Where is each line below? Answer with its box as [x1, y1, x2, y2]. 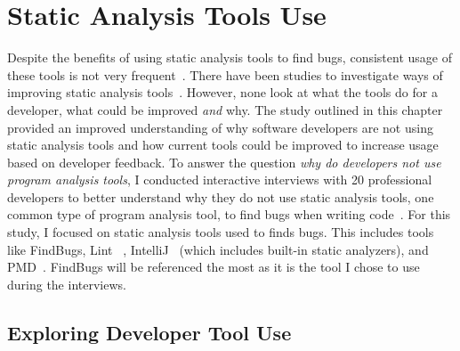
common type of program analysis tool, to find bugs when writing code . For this [7, 205, 451, 224]
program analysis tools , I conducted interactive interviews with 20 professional [7, 170, 432, 189]
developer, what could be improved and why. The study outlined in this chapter [7, 100, 443, 118]
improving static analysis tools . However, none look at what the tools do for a [7, 83, 438, 102]
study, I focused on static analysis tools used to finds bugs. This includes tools [7, 223, 434, 241]
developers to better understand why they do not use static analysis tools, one [7, 187, 434, 206]
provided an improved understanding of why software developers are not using [7, 118, 433, 136]
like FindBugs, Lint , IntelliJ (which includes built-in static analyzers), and [7, 240, 429, 258]
